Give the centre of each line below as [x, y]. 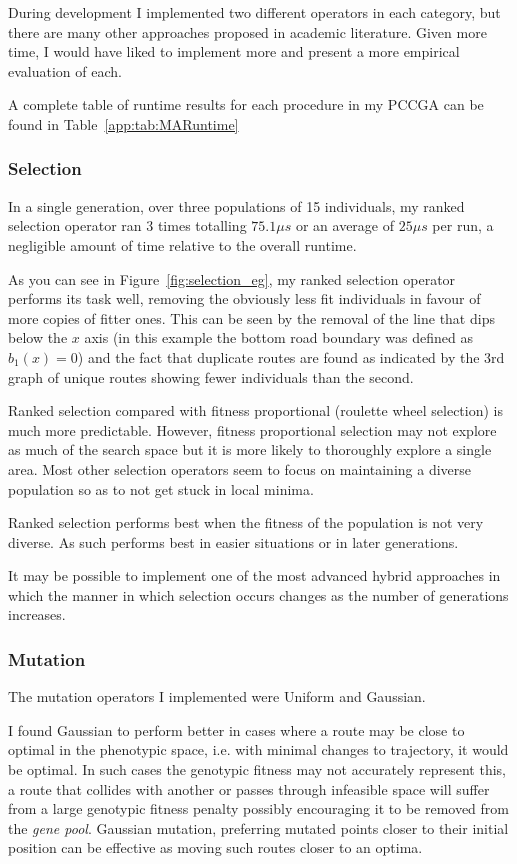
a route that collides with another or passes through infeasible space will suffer [249, 788]
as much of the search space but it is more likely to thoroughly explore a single [250, 449]
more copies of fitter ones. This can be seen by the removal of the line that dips [251, 317]
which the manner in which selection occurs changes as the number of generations [258, 594]
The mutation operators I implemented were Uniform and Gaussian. [217, 696]
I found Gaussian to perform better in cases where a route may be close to [236, 729]
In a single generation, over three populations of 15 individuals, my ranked [236, 205]
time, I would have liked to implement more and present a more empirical [234, 51]
